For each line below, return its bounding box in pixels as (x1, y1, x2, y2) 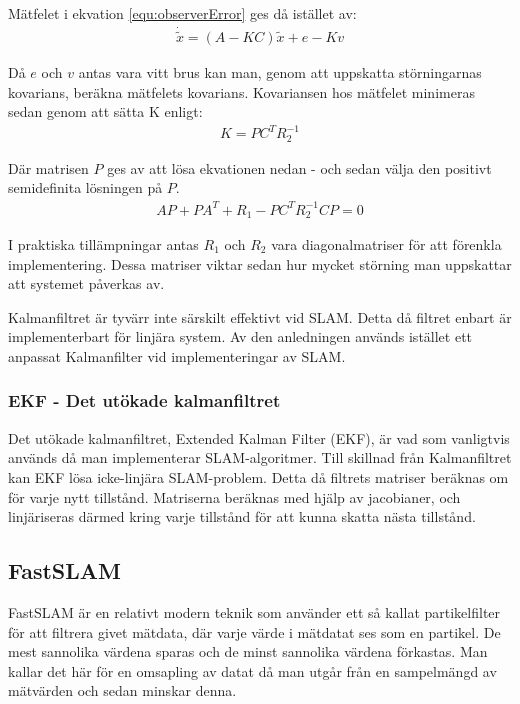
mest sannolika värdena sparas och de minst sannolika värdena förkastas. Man (8, 641, 488, 662)
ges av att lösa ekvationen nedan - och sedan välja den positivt (107, 157, 492, 178)
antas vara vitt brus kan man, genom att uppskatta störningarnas (78, 62, 482, 83)
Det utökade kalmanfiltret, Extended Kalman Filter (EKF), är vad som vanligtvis (8, 427, 510, 448)
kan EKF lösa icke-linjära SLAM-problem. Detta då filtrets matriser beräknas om (8, 466, 509, 487)
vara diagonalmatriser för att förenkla (271, 234, 502, 254)
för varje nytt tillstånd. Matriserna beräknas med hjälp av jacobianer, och (8, 486, 461, 507)
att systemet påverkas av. (8, 273, 165, 294)
